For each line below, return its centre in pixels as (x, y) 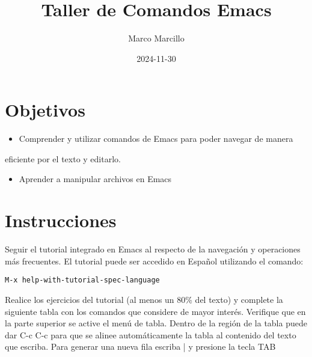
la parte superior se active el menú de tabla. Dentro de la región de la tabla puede (156, 323)
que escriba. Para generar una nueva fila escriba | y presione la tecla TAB (140, 346)
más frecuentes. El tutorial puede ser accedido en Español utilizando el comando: (154, 261)
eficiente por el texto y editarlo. (63, 158)
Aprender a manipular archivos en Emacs (95, 179)
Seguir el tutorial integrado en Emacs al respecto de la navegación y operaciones (153, 249)
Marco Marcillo (156, 38)
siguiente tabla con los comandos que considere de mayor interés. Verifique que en (155, 311)
